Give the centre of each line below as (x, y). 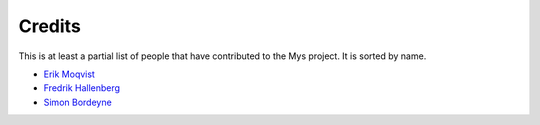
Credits (50, 26)
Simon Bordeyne (77, 102)
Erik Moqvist (69, 74)
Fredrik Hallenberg (81, 88)
